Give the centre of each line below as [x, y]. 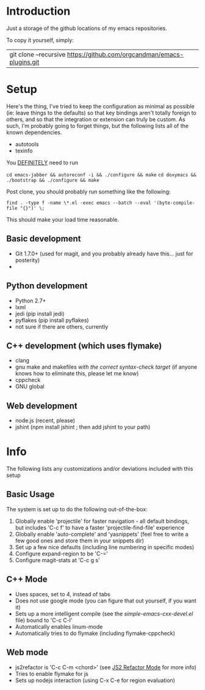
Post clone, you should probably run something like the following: [88, 192]
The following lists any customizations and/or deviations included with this [100, 469]
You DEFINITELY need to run [42, 162]
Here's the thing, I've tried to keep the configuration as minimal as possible [100, 106]
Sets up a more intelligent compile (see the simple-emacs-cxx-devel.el [104, 613]
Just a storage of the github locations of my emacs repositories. [87, 28]
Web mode [27, 652]
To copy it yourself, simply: [40, 40]
